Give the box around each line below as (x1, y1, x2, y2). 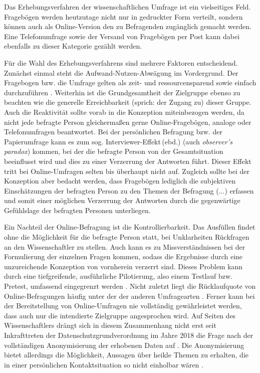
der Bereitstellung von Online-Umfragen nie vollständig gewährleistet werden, (4, 300, 242, 311)
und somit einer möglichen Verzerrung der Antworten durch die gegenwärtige (4, 195, 240, 206)
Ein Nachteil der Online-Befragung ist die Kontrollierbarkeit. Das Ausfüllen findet (4, 222, 255, 232)
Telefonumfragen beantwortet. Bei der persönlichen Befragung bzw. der (4, 126, 222, 137)
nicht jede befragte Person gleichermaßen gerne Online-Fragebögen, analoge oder (4, 116, 251, 127)
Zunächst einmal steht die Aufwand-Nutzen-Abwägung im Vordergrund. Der (4, 67, 238, 78)
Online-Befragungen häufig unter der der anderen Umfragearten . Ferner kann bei (4, 290, 255, 301)
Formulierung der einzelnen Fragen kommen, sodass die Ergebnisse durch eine (4, 251, 243, 262)
